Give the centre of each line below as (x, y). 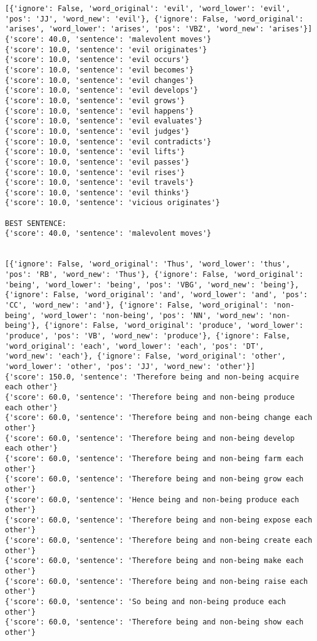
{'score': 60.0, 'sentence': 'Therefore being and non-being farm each (154, 458)
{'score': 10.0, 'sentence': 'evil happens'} (99, 111)
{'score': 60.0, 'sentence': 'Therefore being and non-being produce (150, 397)
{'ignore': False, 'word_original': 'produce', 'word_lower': (174, 326)
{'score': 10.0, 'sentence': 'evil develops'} (101, 91)
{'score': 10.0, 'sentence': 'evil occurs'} (97, 60)
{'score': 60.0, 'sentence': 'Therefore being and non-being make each (154, 561)
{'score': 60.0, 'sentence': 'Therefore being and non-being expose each (159, 520)
